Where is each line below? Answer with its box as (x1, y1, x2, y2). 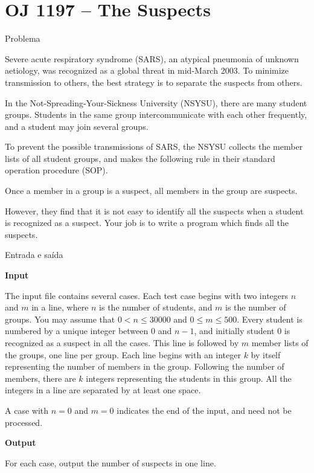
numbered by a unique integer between (5, 324, 149, 337)
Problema (5, 32, 40, 45)
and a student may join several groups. (5, 120, 149, 132)
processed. (5, 416, 43, 428)
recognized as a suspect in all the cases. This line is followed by (5, 336, 239, 349)
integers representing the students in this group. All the (86, 372, 292, 384)
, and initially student (194, 324, 275, 337)
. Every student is (237, 312, 303, 325)
